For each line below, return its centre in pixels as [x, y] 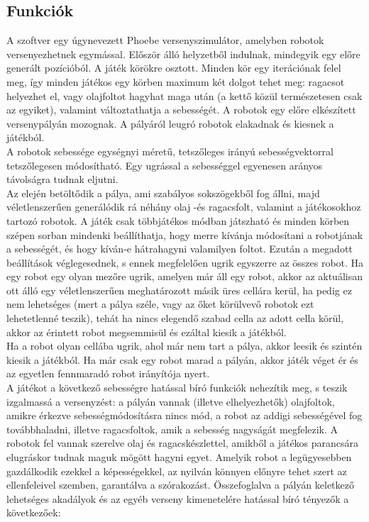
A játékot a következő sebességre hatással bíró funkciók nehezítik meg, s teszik [177, 388]
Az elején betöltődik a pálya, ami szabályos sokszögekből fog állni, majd [163, 193]
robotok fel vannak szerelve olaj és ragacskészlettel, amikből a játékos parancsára [183, 443]
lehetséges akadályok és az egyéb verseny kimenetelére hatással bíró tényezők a [178, 498]
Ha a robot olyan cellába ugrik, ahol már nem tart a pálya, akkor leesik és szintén [184, 346]
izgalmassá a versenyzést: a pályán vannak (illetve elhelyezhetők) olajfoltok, [171, 401]
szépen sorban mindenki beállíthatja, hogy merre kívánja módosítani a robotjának [185, 234]
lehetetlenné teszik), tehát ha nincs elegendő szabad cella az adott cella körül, [175, 318]
